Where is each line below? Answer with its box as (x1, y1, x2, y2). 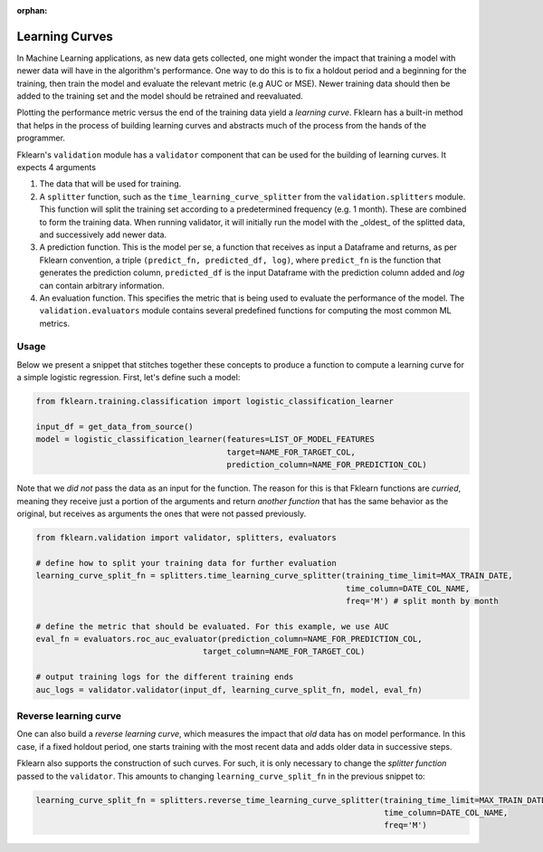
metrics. (39, 318, 71, 329)
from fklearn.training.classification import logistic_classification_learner (35, 397, 394, 407)
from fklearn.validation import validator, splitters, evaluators (35, 532, 337, 542)
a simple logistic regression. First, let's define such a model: (16, 372, 241, 383)
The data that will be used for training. (39, 178, 182, 189)
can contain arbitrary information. (39, 280, 165, 291)
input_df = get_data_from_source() (35, 422, 194, 432)
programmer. (16, 132, 65, 144)
